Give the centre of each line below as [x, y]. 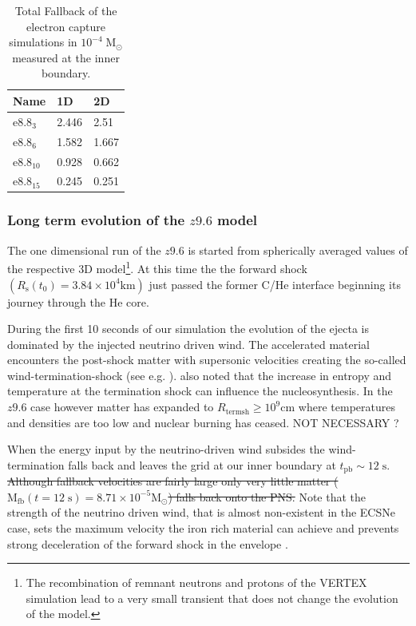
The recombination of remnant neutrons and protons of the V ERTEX [196, 582]
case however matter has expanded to [122, 407]
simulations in [43, 42]
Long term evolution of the [96, 220]
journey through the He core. [78, 301]
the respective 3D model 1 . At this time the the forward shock [157, 267]
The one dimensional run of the [84, 250]
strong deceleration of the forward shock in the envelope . [148, 543]
